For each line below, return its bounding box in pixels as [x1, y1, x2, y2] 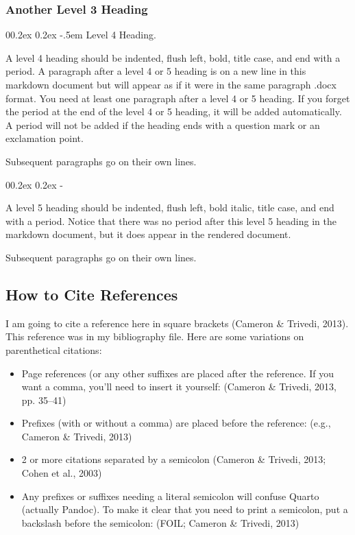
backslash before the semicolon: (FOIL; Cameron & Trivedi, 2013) [21, 515, 299, 530]
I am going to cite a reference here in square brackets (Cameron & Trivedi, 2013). [5, 316, 349, 330]
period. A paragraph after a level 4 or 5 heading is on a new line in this [5, 64, 306, 78]
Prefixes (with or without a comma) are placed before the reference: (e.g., [21, 416, 331, 430]
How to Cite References [5, 283, 178, 305]
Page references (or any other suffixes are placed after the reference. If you [21, 366, 334, 380]
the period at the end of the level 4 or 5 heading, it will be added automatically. [5, 104, 342, 119]
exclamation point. [5, 131, 84, 145]
